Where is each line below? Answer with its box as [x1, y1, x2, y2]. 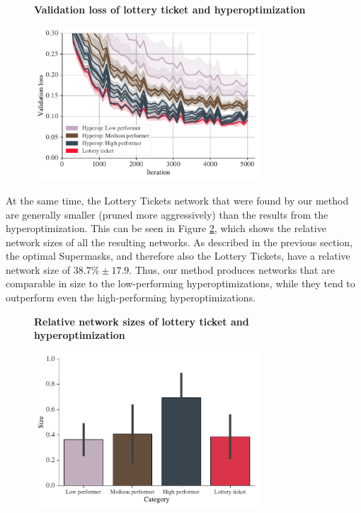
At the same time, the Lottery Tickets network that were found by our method [6, 192, 349, 207]
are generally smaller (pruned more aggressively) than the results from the [6, 207, 328, 221]
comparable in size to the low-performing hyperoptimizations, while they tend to [6, 276, 355, 291]
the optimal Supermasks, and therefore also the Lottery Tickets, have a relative [6, 248, 350, 263]
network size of [6, 262, 71, 277]
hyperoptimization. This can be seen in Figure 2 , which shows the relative [6, 221, 326, 236]
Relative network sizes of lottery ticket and [34, 313, 249, 328]
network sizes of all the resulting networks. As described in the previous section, [6, 234, 353, 249]
